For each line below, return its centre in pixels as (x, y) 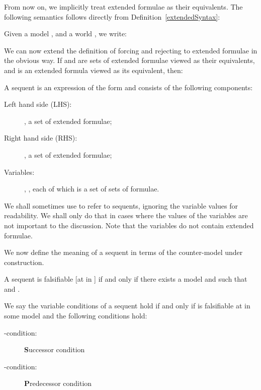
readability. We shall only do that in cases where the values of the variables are (126, 215)
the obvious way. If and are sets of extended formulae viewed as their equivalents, (129, 60)
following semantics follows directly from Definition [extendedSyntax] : (112, 16)
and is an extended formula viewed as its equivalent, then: (94, 70)
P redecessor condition (58, 383)
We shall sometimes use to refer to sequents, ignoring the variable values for (121, 205)
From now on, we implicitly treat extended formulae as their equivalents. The (123, 7)
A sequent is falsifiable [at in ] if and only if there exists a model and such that (126, 279)
